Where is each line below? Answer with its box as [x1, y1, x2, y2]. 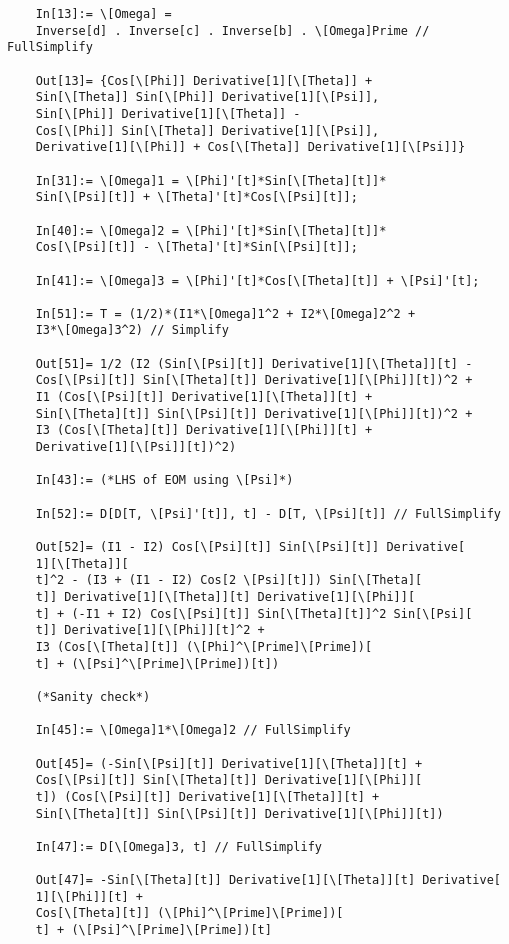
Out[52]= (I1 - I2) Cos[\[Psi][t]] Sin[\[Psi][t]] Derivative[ [35, 540, 466, 554]
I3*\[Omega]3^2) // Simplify [35, 323, 229, 338]
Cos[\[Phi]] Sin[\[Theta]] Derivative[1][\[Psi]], [35, 123, 380, 138]
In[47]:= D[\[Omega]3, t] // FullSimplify [35, 839, 322, 854]
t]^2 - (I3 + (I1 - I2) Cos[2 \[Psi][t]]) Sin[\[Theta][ [35, 573, 423, 588]
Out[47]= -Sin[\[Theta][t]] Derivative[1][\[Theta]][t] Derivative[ [35, 873, 501, 888]
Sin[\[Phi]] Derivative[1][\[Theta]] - [35, 106, 301, 121]
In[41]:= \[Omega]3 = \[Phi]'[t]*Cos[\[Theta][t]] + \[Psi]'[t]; [35, 273, 480, 288]
